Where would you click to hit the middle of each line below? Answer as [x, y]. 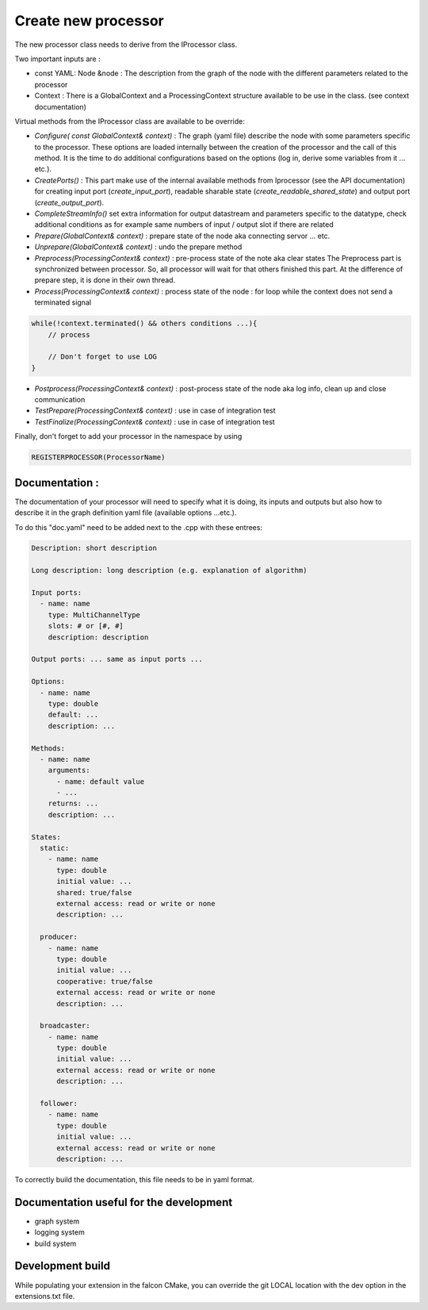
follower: [59, 1104]
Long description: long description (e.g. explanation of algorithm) [169, 570]
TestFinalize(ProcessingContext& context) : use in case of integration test [155, 421]
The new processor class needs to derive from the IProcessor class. [126, 44]
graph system [57, 1221]
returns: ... [73, 804]
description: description [98, 637]
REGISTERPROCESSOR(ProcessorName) [98, 457]
